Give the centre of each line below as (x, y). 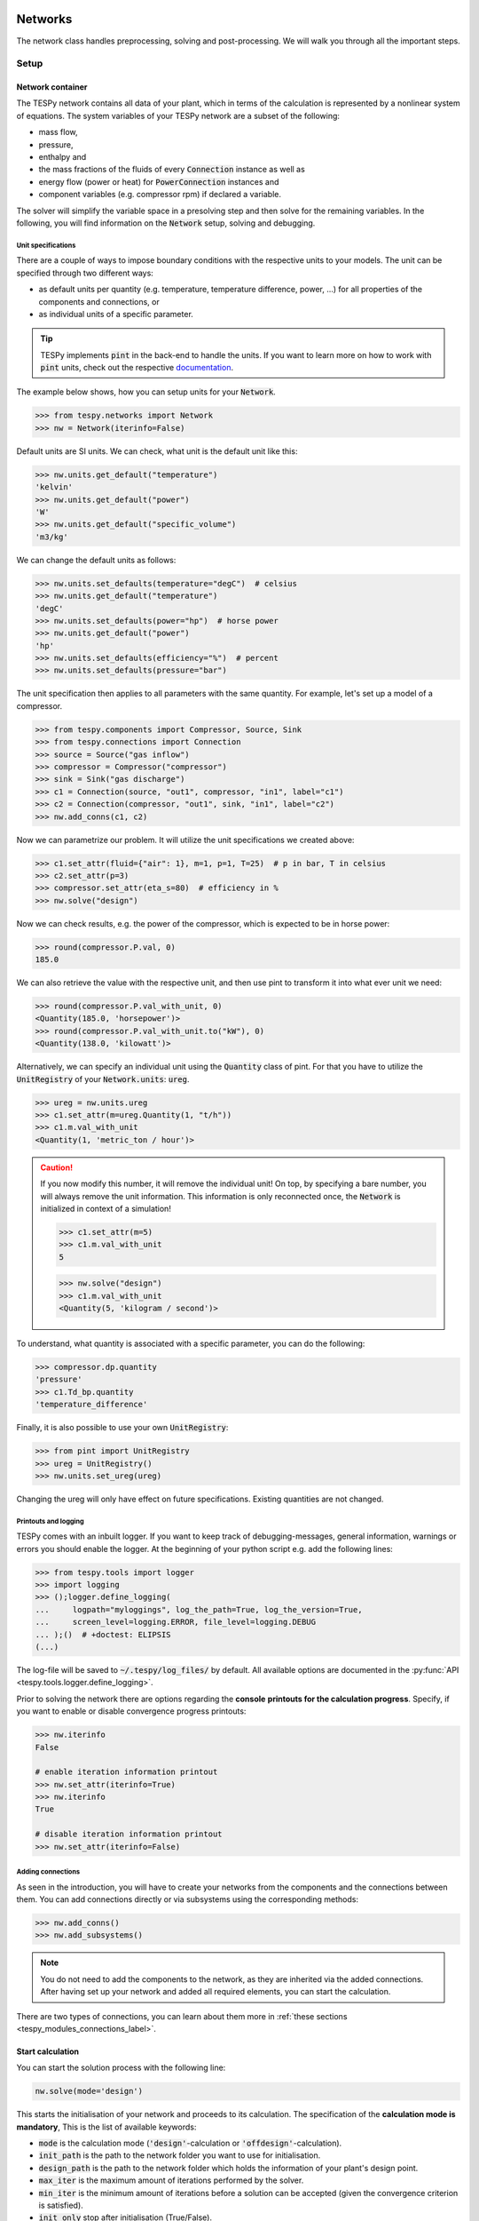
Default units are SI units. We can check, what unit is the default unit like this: (157, 451)
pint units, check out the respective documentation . (137, 368)
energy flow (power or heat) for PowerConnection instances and (159, 181)
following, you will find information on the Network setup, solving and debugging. (166, 223)
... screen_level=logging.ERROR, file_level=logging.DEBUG (176, 1622)
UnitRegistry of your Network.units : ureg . (103, 1079)
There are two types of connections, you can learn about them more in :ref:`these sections (182, 2016)
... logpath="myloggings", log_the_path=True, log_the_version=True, (199, 1609)
